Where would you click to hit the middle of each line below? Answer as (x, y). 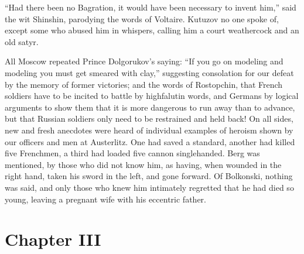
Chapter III (53, 239)
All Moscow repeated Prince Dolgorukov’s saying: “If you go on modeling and (144, 61)
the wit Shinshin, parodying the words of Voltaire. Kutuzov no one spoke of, (142, 18)
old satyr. (22, 41)
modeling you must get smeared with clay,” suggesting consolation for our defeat (149, 72)
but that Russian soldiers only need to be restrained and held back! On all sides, (149, 119)
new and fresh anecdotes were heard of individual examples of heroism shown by (149, 130)
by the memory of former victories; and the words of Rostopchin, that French (144, 84)
